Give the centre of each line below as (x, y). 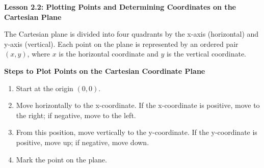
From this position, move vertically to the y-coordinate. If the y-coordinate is (137, 132)
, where (38, 54)
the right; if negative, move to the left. (76, 115)
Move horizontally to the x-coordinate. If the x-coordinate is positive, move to (138, 105)
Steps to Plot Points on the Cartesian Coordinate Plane (105, 71)
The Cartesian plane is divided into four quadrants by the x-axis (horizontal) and (131, 34)
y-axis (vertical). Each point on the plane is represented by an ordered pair (121, 44)
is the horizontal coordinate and (109, 54)
